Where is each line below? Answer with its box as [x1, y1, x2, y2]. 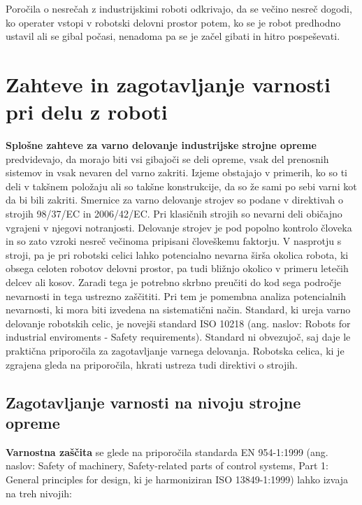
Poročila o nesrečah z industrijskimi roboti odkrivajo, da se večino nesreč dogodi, [6, 1, 352, 15]
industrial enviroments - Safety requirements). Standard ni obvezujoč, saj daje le [6, 329, 351, 344]
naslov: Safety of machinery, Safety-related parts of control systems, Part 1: [6, 458, 328, 473]
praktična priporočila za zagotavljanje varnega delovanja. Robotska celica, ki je [6, 343, 345, 357]
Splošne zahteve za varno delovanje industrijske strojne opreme [6, 138, 317, 152]
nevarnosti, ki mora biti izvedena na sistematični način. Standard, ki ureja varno [6, 302, 351, 317]
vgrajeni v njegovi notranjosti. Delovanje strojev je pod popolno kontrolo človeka [6, 220, 352, 234]
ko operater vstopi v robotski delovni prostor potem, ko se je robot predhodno [6, 15, 341, 29]
